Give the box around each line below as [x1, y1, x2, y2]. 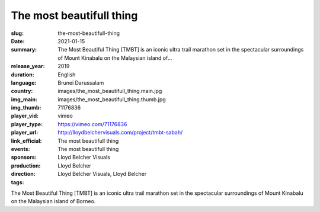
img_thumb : [11, 104, 41, 111]
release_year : [11, 63, 46, 70]
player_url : [11, 129, 39, 136]
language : [11, 79, 37, 86]
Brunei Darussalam [57, 79, 104, 86]
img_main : [11, 95, 38, 103]
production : [11, 162, 41, 169]
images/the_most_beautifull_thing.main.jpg [57, 88, 162, 95]
